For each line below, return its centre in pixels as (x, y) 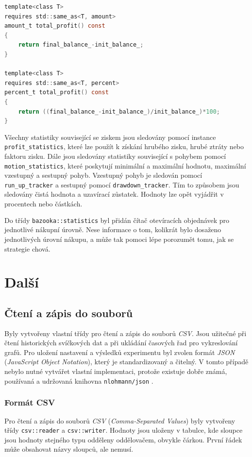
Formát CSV (30, 402)
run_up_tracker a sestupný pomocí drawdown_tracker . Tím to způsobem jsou (122, 184)
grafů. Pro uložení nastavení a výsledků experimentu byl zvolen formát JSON (120, 352)
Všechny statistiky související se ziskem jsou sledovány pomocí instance (110, 137)
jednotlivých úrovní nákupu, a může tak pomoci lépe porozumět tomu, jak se (119, 239)
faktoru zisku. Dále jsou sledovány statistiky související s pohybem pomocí (115, 156)
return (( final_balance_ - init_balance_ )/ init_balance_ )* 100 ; (119, 111)
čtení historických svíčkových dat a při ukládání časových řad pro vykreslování (121, 343)
